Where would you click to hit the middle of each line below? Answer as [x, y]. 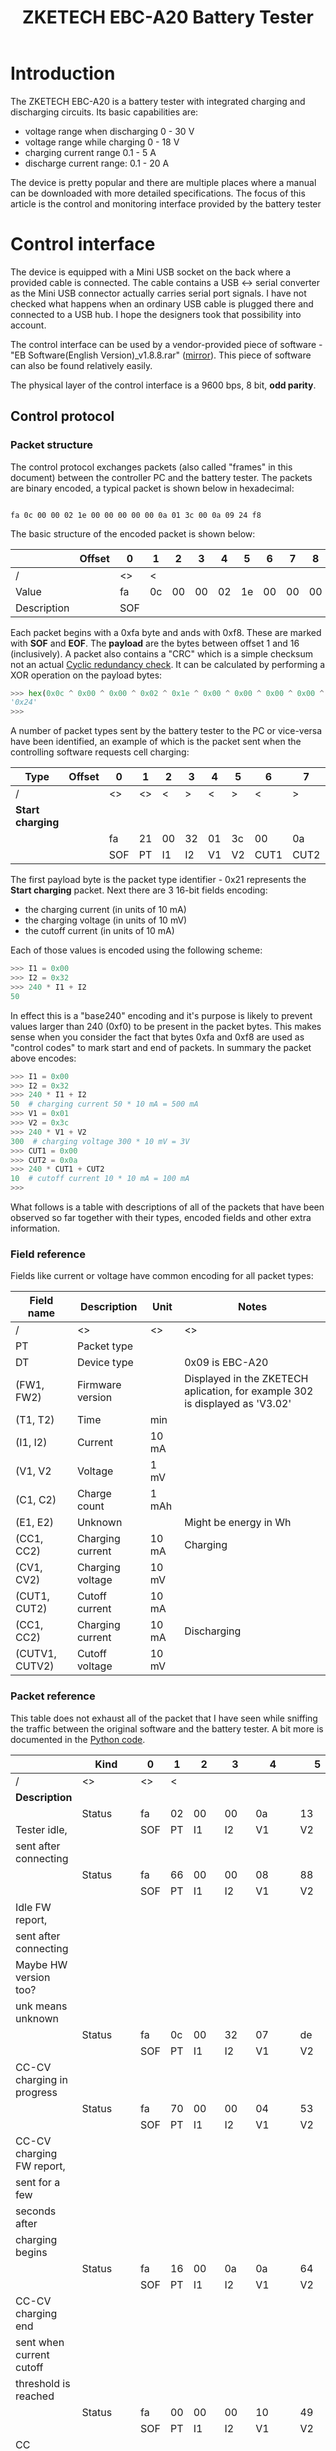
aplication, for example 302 [249, 1391]
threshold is [43, 2383]
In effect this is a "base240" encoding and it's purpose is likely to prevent [161, 1015]
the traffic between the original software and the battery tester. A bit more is [167, 1728]
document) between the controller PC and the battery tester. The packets [161, 477]
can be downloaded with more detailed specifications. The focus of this [158, 193]
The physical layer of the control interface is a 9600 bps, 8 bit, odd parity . [163, 385]
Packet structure [52, 445]
